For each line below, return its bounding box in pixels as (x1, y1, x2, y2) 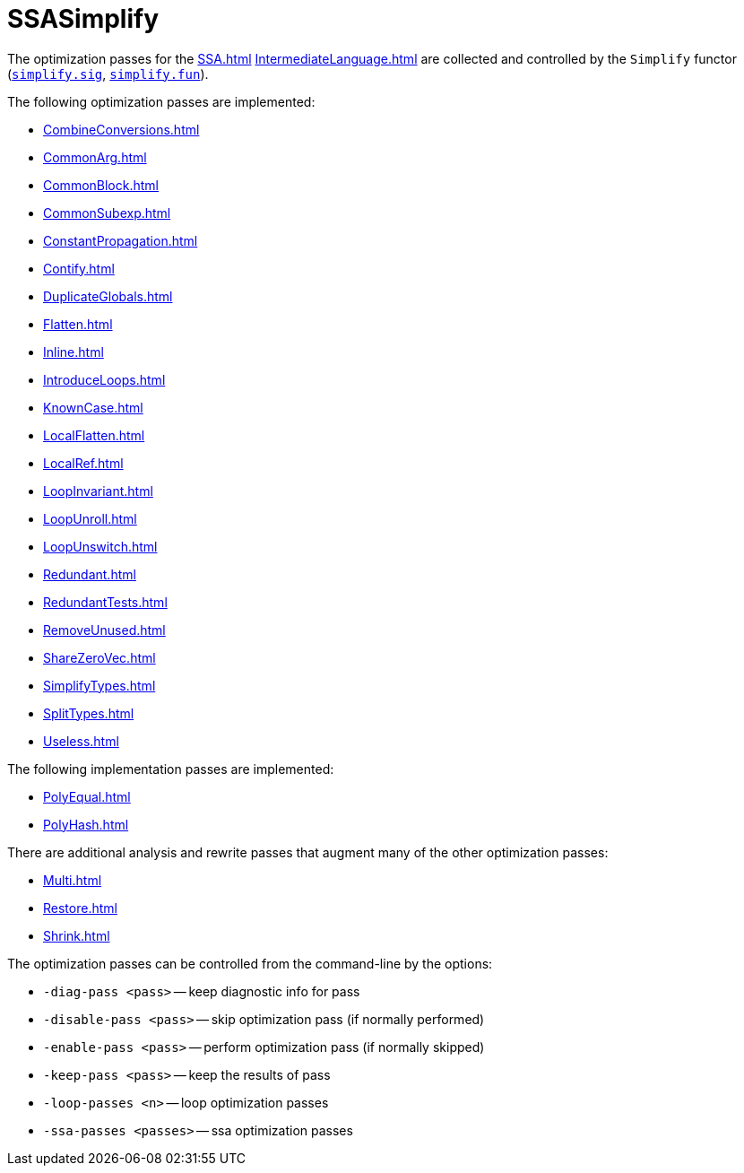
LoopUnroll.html (43, 510, 137, 526)
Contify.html (43, 260, 115, 276)
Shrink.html (43, 927, 110, 943)
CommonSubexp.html (43, 204, 171, 221)
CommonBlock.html (43, 177, 159, 193)
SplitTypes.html (43, 705, 134, 721)
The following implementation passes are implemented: (7, 760, 334, 777)
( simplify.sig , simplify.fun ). (7, 65, 209, 82)
